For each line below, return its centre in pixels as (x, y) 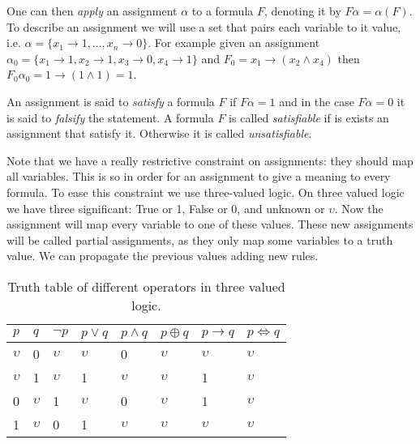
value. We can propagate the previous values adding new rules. (163, 256)
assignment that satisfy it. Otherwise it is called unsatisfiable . (159, 133)
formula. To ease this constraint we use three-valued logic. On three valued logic (206, 192)
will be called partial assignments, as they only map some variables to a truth (200, 239)
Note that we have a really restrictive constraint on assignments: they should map (210, 160)
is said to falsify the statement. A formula (110, 117)
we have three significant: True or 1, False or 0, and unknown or (166, 208)
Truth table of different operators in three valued (146, 286)
